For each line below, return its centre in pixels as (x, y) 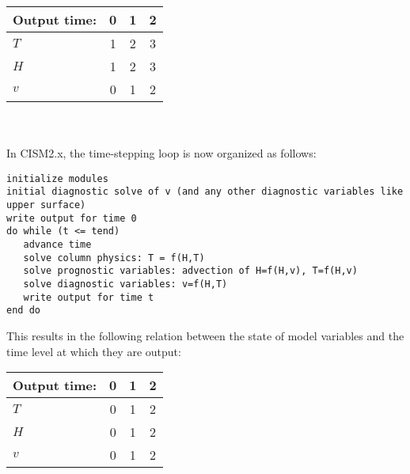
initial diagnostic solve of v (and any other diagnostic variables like (205, 192)
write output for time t (89, 297)
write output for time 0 (72, 218)
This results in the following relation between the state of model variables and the (205, 336)
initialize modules (57, 178)
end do (23, 311)
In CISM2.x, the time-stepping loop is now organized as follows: (161, 153)
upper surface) (46, 205)
